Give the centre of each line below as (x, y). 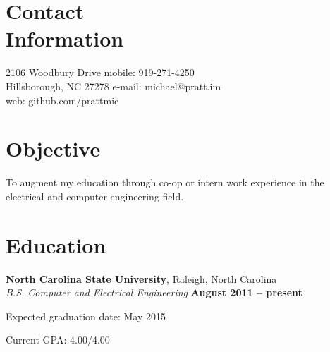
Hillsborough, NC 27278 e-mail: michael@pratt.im (114, 86)
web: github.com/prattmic (62, 100)
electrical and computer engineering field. (95, 196)
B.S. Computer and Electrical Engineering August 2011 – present (154, 292)
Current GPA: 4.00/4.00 (58, 340)
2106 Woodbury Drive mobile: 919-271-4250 (100, 72)
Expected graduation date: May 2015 (86, 316)
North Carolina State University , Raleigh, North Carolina (141, 278)
